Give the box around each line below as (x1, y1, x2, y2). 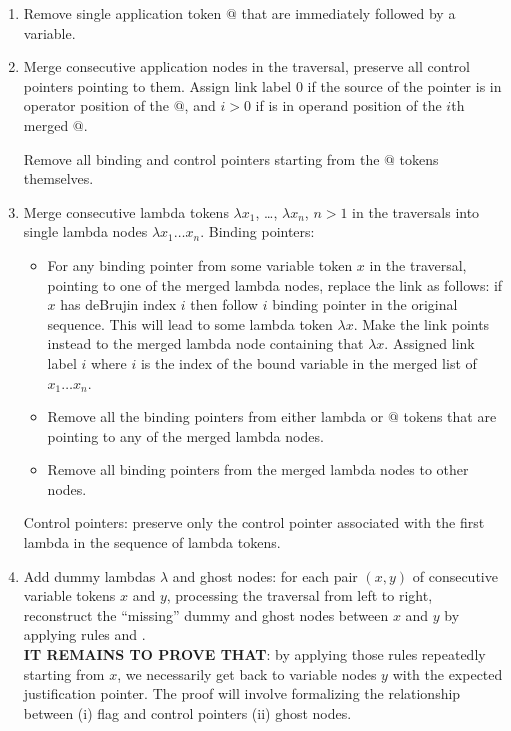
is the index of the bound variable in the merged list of (140, 352, 477, 373)
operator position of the (23, 95, 170, 116)
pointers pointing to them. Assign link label (23, 75, 292, 96)
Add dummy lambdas (23, 565, 156, 586)
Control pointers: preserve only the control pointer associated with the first (23, 512, 485, 533)
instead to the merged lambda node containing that (47, 333, 364, 354)
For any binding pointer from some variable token (47, 254, 353, 275)
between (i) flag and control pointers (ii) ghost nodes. (23, 702, 352, 723)
